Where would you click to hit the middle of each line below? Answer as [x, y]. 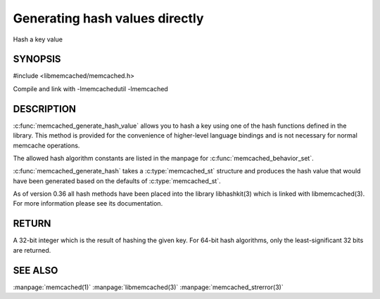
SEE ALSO [36, 270]
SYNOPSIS [37, 59]
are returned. [32, 250]
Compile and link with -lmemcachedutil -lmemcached [90, 88]
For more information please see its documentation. [88, 204]
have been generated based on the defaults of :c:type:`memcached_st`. [117, 181]
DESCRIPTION [45, 109]
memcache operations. [46, 145]
